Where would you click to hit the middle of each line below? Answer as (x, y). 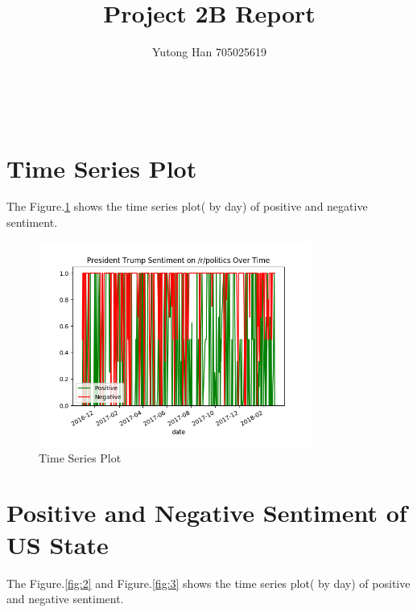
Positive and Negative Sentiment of (207, 513)
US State (58, 544)
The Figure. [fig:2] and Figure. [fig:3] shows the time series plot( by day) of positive (208, 583)
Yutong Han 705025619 (209, 52)
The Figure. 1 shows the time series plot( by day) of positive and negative (187, 206)
